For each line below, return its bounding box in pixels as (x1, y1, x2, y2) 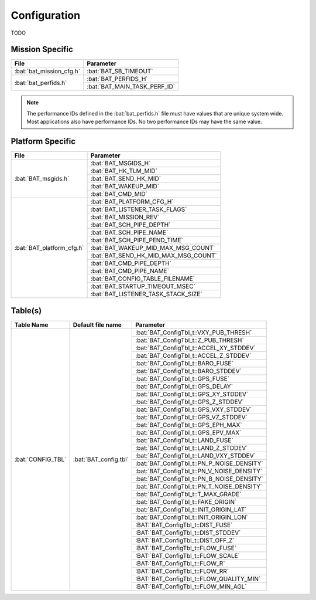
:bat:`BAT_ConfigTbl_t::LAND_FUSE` (135, 436, 233, 444)
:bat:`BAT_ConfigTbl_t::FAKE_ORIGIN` (135, 497, 237, 506)
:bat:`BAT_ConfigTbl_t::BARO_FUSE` (135, 359, 233, 367)
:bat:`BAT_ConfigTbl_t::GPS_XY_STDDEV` (135, 390, 249, 398)
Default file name (73, 320, 122, 328)
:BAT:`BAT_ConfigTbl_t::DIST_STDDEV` (135, 528, 241, 537)
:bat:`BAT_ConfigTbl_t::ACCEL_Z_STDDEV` (135, 351, 252, 360)
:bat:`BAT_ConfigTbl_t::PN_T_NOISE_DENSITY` (135, 482, 263, 490)
